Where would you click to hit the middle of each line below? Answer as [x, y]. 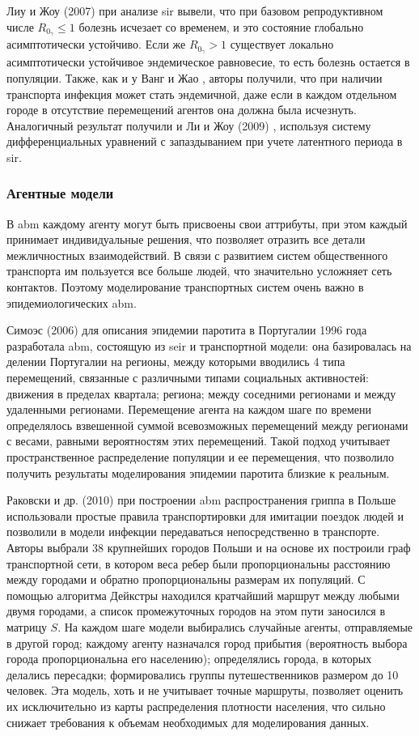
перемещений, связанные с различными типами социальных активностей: [188, 378]
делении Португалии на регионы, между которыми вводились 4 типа [176, 362]
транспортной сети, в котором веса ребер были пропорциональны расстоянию [199, 563]
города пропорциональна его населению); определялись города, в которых [189, 659]
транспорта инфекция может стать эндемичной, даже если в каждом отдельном [202, 94]
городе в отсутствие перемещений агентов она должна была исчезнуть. [182, 110]
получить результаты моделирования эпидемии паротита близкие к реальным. [198, 472]
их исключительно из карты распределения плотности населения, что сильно [196, 706]
